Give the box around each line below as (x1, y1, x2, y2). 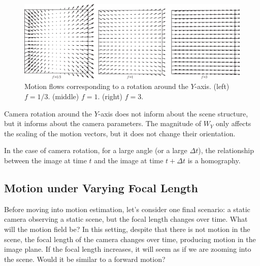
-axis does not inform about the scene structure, (98, 108, 248, 119)
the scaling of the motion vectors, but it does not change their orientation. (4, 128, 236, 138)
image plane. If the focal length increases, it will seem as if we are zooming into (4, 244, 251, 254)
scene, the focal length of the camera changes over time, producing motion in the (4, 233, 256, 244)
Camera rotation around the (4, 108, 92, 119)
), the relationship (198, 145, 254, 156)
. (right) (97, 91, 123, 101)
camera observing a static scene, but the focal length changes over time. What (4, 214, 248, 224)
